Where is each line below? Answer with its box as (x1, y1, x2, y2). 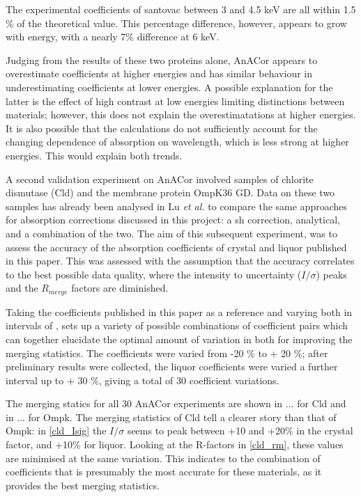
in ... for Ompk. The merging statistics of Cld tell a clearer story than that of (6, 409, 337, 424)
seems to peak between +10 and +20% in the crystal (127, 423, 353, 438)
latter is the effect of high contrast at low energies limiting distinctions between (6, 93, 345, 108)
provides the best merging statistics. (6, 478, 160, 492)
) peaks (316, 267, 347, 281)
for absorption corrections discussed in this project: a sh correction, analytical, (6, 212, 340, 227)
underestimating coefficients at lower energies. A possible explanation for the (6, 79, 333, 94)
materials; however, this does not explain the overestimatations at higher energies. (6, 107, 356, 122)
